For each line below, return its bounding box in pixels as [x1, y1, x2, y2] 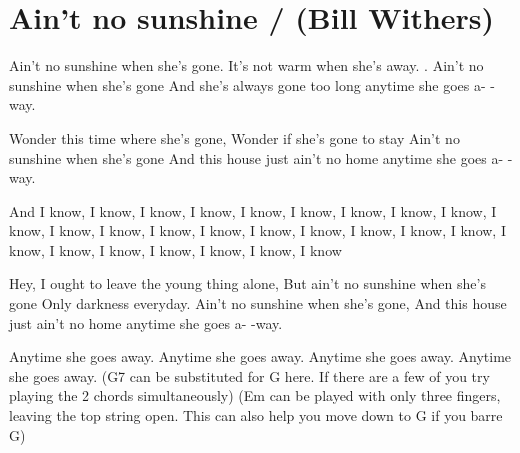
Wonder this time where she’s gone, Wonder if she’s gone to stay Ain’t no [9, 127, 460, 148]
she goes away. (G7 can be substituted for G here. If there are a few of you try [9, 365, 490, 386]
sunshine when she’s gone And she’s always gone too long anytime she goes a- [9, 74, 486, 95]
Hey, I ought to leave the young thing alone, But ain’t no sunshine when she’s [9, 273, 486, 294]
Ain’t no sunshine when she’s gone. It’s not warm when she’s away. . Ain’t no [9, 55, 484, 76]
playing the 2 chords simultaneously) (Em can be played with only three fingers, [9, 385, 501, 406]
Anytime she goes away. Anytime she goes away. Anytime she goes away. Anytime [9, 346, 512, 367]
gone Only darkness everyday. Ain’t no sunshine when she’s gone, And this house [9, 293, 507, 314]
